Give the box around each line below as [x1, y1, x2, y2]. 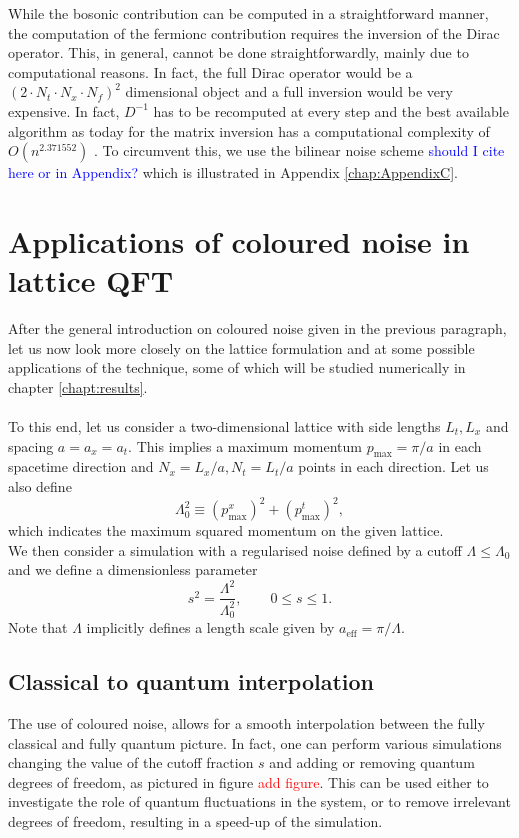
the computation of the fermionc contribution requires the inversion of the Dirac [8, 22, 500, 43]
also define [8, 476, 72, 497]
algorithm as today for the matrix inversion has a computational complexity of [8, 120, 490, 141]
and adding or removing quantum [269, 752, 475, 773]
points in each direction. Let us [298, 456, 489, 477]
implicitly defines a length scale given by [86, 617, 335, 638]
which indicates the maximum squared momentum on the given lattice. [8, 520, 444, 541]
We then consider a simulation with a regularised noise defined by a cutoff [8, 539, 462, 560]
